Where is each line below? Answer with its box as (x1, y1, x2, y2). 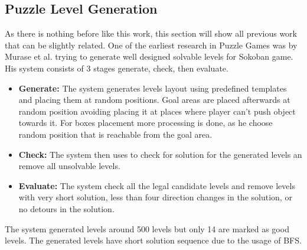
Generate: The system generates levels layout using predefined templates (18, 82, 287, 94)
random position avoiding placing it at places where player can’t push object (18, 105, 296, 117)
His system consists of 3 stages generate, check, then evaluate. (5, 61, 228, 74)
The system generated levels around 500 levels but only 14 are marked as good (5, 222, 289, 235)
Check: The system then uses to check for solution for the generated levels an (18, 148, 302, 160)
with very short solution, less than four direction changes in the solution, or (18, 191, 292, 203)
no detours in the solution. (18, 202, 115, 215)
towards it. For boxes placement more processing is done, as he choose (18, 116, 273, 129)
